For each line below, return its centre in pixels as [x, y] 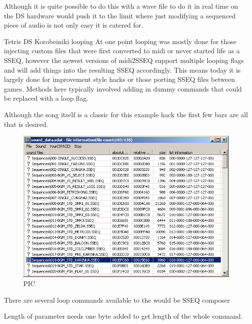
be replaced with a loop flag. [46, 98]
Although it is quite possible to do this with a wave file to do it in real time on [121, 6]
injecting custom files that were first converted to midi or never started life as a [122, 51]
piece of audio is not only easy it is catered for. [74, 25]
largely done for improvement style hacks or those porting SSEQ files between [119, 79]
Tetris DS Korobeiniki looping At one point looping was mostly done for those [120, 41]
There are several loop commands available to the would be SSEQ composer [117, 300]
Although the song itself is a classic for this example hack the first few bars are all [126, 114]
